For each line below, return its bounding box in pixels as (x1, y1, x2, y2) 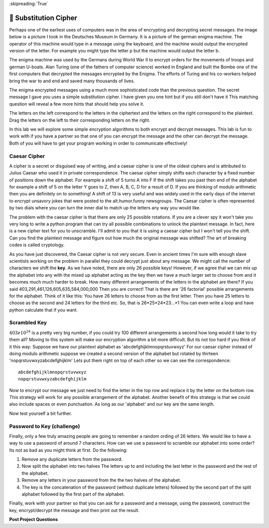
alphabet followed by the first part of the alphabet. (21, 491, 125, 497)
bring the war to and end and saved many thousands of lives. (9, 78, 135, 84)
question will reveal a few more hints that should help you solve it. (9, 101, 144, 107)
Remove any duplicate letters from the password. (21, 456, 123, 462)
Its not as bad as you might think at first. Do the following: (9, 447, 128, 453)
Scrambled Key (9, 319, 47, 326)
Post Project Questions (9, 517, 58, 523)
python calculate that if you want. (9, 307, 78, 313)
